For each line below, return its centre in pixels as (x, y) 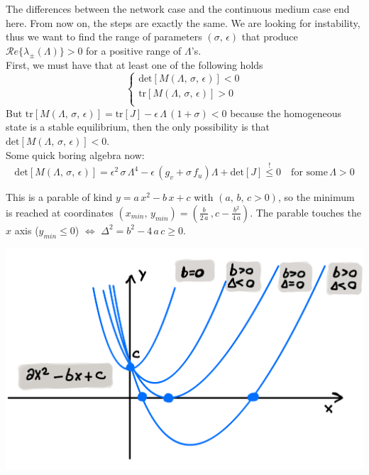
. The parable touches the (305, 212)
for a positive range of (134, 50)
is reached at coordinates (60, 212)
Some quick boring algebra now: (75, 154)
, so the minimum (316, 197)
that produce (270, 37)
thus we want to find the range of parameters (104, 37)
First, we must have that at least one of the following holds (134, 64)
